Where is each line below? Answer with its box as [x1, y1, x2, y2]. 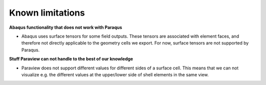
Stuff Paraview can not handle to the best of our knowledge [9, 56, 133, 62]
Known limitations [9, 7, 85, 18]
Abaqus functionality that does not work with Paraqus [9, 24, 123, 30]
